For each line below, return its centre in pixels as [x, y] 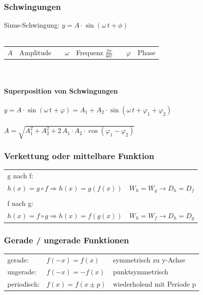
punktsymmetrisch [140, 272]
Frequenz [90, 52]
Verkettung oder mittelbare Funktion [79, 155]
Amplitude [35, 52]
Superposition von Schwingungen [61, 90]
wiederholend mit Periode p [154, 284]
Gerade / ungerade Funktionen [67, 240]
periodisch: [24, 284]
